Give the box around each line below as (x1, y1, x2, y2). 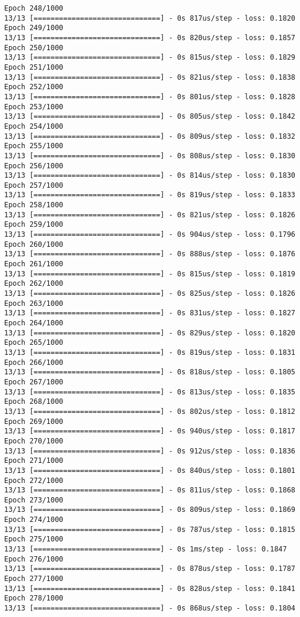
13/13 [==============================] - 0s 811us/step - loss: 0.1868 (4, 486, 295, 495)
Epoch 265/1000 (4, 338, 64, 347)
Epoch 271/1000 (4, 456, 64, 465)
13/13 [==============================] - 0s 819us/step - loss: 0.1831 (4, 348, 295, 357)
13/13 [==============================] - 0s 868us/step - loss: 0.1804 (4, 604, 295, 613)
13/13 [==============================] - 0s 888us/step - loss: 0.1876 (4, 250, 295, 259)
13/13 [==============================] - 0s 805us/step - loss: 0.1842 (4, 112, 295, 121)
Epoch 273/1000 (4, 495, 64, 504)
